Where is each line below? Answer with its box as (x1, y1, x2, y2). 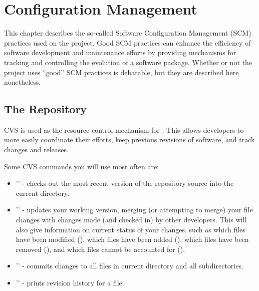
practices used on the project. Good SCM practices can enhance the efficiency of (4, 37, 251, 48)
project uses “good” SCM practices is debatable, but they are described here (4, 67, 239, 77)
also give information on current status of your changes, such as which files (16, 224, 245, 234)
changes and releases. (4, 144, 69, 155)
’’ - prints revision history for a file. (16, 277, 124, 288)
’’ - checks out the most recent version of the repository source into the (16, 178, 234, 188)
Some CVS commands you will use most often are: (4, 161, 159, 171)
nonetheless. (4, 77, 41, 87)
